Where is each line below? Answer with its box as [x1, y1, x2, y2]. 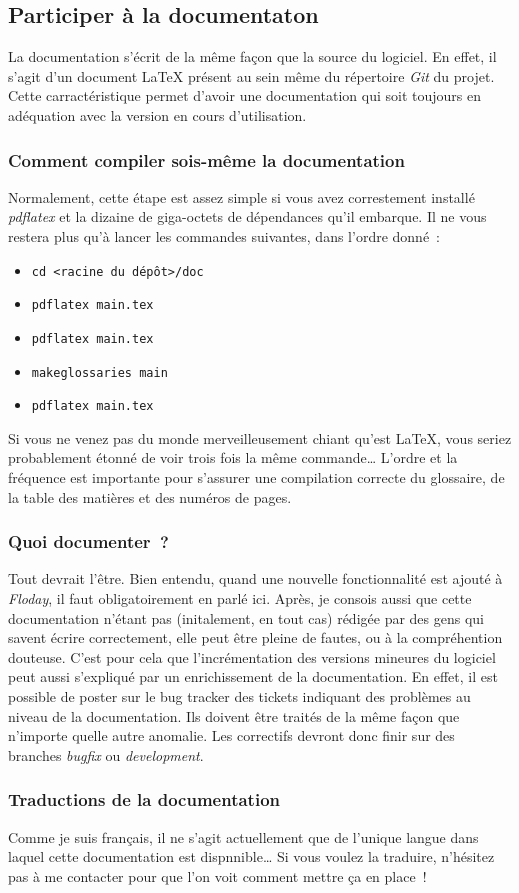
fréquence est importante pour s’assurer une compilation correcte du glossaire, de [8, 467, 505, 488]
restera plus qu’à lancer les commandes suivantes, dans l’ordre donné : [8, 225, 440, 246]
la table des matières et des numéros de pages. [8, 486, 292, 507]
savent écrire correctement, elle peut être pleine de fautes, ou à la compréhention [8, 627, 503, 648]
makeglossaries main [31, 365, 168, 380]
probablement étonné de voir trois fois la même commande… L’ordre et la [8, 447, 458, 468]
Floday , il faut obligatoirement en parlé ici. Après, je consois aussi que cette [8, 588, 472, 609]
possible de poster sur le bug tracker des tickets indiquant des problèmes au [8, 686, 471, 707]
